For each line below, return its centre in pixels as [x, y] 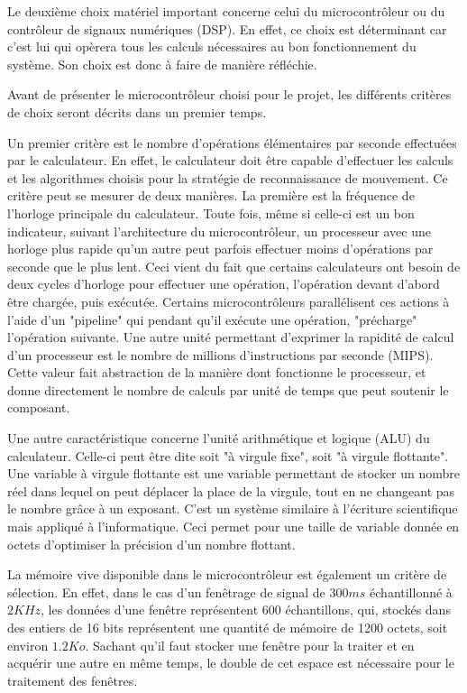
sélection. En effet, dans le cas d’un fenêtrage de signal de [166, 591]
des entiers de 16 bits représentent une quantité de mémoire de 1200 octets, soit [228, 627]
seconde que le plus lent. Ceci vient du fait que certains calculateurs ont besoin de [234, 266]
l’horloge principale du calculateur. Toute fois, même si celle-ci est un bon [211, 213]
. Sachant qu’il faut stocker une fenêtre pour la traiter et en [250, 645]
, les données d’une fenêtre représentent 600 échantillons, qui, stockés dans [246, 610]
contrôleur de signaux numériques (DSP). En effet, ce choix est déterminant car [227, 28]
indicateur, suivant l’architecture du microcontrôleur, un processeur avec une [219, 231]
